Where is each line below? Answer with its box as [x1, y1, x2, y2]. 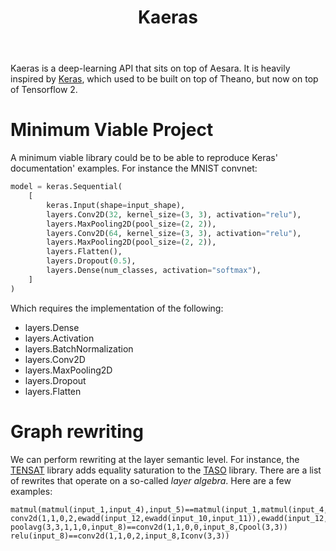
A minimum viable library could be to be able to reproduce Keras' [10, 152, 278, 164]
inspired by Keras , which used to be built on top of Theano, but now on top [10, 73, 319, 85]
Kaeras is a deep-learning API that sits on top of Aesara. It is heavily [10, 62, 291, 75]
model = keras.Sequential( [10, 182, 123, 192]
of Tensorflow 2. [10, 84, 78, 96]
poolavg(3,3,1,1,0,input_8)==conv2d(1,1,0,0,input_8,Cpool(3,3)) [10, 522, 288, 532]
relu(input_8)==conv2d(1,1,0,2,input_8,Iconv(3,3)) [10, 531, 230, 541]
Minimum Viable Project [10, 119, 214, 141]
